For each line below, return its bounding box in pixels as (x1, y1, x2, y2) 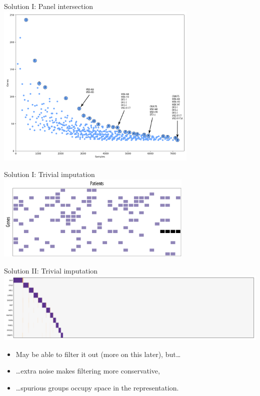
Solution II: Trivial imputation (4, 265, 98, 275)
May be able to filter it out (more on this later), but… (15, 348, 181, 359)
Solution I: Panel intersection (4, 1, 93, 11)
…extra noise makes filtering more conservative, (15, 365, 160, 376)
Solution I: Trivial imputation (4, 169, 95, 179)
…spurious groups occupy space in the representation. (15, 382, 179, 392)
